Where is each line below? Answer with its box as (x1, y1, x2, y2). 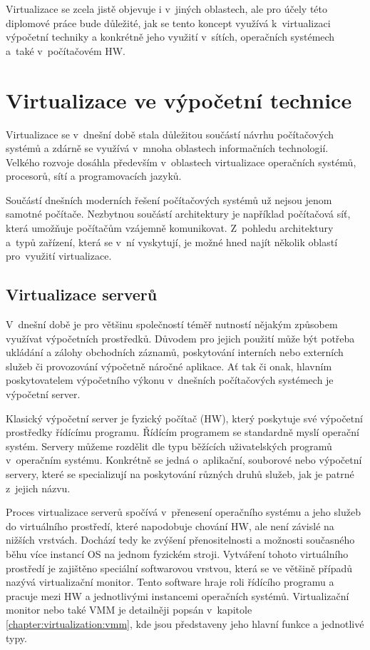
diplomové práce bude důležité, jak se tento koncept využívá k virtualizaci (6, 15, 331, 30)
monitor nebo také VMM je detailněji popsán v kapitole (6, 602, 252, 617)
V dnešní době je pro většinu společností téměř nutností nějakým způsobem (6, 317, 338, 332)
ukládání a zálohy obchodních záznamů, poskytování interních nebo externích (6, 345, 344, 360)
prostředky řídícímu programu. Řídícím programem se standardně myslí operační (6, 425, 359, 440)
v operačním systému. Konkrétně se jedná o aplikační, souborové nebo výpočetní (6, 452, 362, 467)
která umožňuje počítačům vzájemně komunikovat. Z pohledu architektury (6, 220, 334, 235)
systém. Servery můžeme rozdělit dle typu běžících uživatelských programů (6, 438, 332, 453)
